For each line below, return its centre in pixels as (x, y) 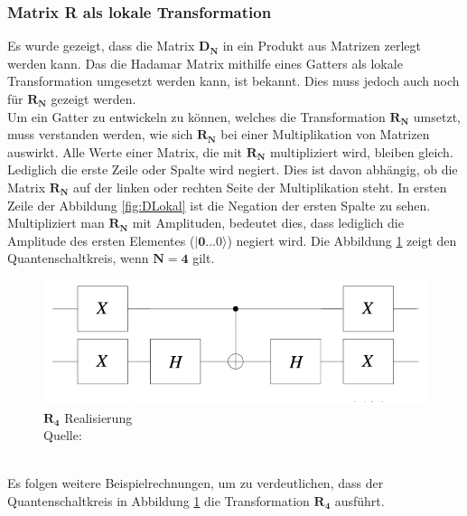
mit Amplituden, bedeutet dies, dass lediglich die (268, 223)
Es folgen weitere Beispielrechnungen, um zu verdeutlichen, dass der (196, 483)
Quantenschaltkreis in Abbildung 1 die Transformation (159, 501)
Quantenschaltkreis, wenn (78, 258)
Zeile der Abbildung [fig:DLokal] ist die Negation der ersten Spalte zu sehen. (219, 205)
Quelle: (63, 435)
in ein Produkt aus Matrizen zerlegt (322, 46)
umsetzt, (437, 116)
